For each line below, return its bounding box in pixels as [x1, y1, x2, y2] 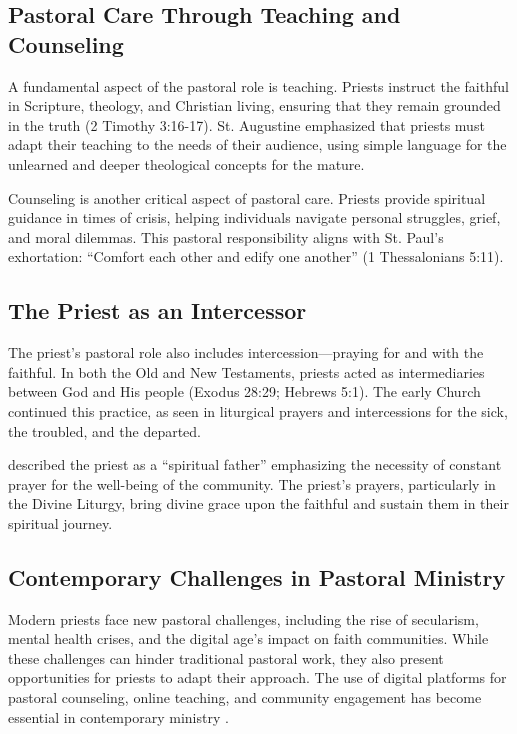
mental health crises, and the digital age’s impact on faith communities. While [8, 628, 489, 649]
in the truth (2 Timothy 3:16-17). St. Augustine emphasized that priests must [8, 114, 485, 135]
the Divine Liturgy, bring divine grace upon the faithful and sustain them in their [8, 493, 509, 514]
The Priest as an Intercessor [8, 295, 307, 326]
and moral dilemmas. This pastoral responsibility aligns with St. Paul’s [8, 226, 444, 247]
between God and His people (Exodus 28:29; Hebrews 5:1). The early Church [8, 381, 481, 402]
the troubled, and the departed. [8, 420, 202, 441]
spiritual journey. [8, 512, 113, 533]
